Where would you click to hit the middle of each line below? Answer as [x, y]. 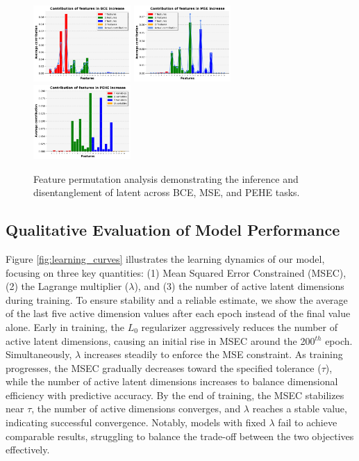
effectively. [28, 450]
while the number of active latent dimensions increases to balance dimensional [172, 381]
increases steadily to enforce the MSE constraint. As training [213, 354]
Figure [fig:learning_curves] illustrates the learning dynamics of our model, [165, 258]
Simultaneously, [39, 354]
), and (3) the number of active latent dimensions [239, 286]
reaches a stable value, [300, 409]
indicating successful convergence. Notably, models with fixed [136, 422]
